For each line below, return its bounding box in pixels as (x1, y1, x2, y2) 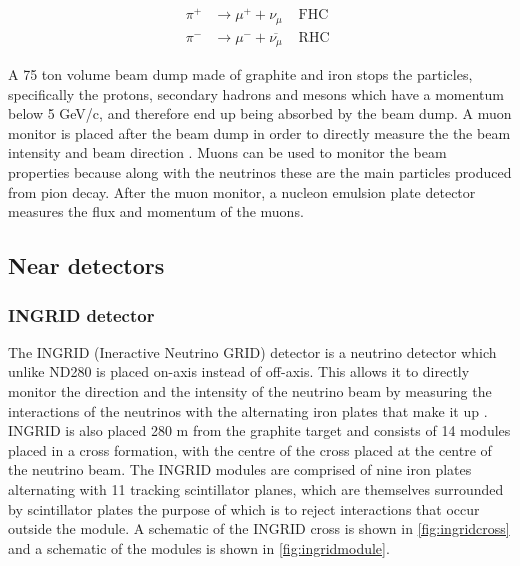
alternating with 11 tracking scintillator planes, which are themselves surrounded (8, 478, 504, 499)
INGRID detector (8, 302, 155, 327)
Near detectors (8, 250, 165, 281)
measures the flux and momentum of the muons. (8, 201, 304, 222)
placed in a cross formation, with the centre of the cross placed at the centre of (8, 439, 492, 460)
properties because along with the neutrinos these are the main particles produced (8, 162, 512, 183)
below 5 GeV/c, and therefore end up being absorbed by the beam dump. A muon (8, 103, 512, 124)
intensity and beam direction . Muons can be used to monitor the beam (8, 142, 447, 163)
